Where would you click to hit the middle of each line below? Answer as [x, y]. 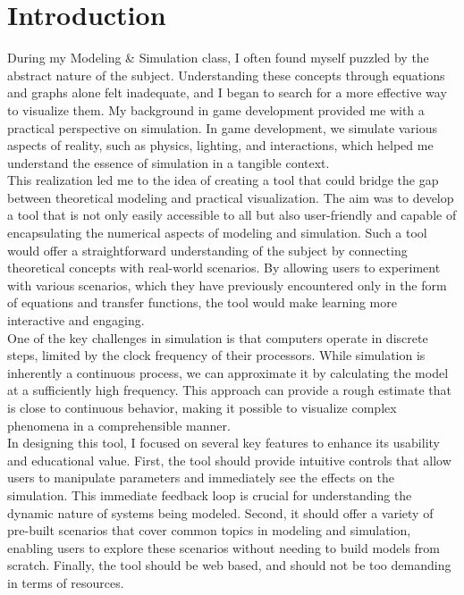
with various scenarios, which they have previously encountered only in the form [227, 285]
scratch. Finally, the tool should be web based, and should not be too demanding [229, 565]
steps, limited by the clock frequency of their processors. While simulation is [216, 355]
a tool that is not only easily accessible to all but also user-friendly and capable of [232, 215]
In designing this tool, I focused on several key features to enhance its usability [224, 443]
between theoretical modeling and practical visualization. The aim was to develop [231, 197]
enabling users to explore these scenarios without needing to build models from [224, 547]
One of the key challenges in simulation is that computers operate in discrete [218, 337]
